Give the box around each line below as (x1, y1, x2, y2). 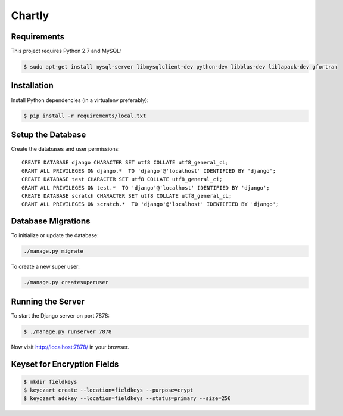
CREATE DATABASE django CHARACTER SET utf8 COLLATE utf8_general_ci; (21, 159, 229, 166)
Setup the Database (11, 129, 86, 139)
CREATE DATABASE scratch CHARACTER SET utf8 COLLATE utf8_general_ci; (21, 193, 232, 199)
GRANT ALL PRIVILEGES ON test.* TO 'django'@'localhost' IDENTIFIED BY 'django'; (21, 184, 270, 191)
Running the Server (11, 296, 85, 306)
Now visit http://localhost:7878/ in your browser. (11, 343, 129, 350)
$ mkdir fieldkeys (23, 378, 77, 385)
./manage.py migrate (23, 248, 83, 254)
